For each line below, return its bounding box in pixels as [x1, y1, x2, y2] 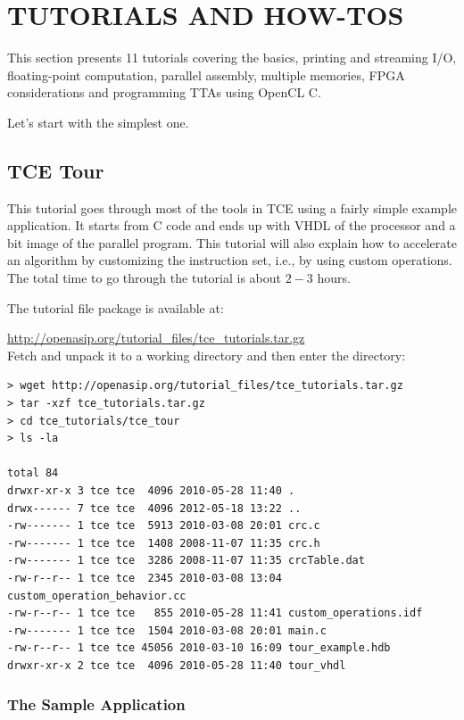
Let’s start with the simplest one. [7, 112, 189, 131]
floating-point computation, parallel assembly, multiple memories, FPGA [7, 65, 405, 84]
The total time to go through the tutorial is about [7, 269, 282, 287]
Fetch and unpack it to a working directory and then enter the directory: [7, 345, 406, 364]
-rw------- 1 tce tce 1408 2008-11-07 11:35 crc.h [7, 536, 320, 550]
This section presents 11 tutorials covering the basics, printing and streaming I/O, [7, 48, 457, 67]
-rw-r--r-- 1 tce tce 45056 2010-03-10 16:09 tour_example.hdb [7, 641, 391, 655]
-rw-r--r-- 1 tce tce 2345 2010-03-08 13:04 [7, 571, 282, 584]
